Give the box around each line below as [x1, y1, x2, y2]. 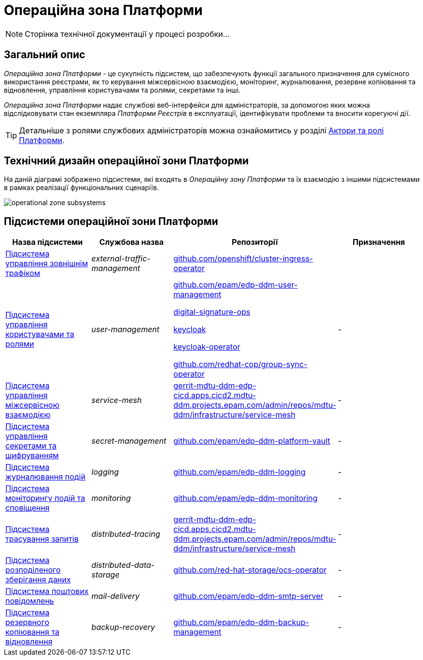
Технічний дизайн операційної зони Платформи [4, 155, 249, 167]
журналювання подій [5, 472, 86, 482]
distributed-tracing [91, 529, 160, 539]
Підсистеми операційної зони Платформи [4, 215, 218, 227]
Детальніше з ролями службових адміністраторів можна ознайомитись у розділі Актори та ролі [19, 125, 384, 135]
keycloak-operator [173, 342, 241, 352]
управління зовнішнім [5, 258, 88, 269]
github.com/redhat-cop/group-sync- [173, 359, 308, 370]
